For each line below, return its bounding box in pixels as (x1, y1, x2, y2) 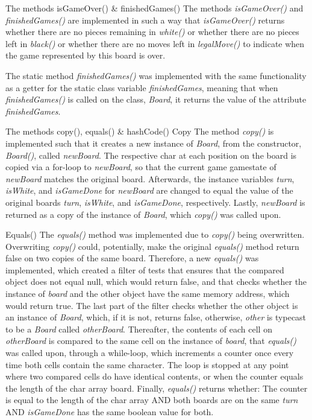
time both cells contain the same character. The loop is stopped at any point (5, 358, 289, 371)
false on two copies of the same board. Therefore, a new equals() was (5, 252, 259, 264)
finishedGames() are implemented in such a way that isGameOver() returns (5, 13, 285, 26)
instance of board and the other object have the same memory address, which (5, 287, 290, 300)
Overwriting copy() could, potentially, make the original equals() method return (5, 240, 299, 252)
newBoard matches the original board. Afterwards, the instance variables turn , (5, 172, 295, 185)
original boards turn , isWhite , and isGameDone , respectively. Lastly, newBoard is (5, 196, 305, 208)
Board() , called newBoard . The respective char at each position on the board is (5, 148, 297, 161)
